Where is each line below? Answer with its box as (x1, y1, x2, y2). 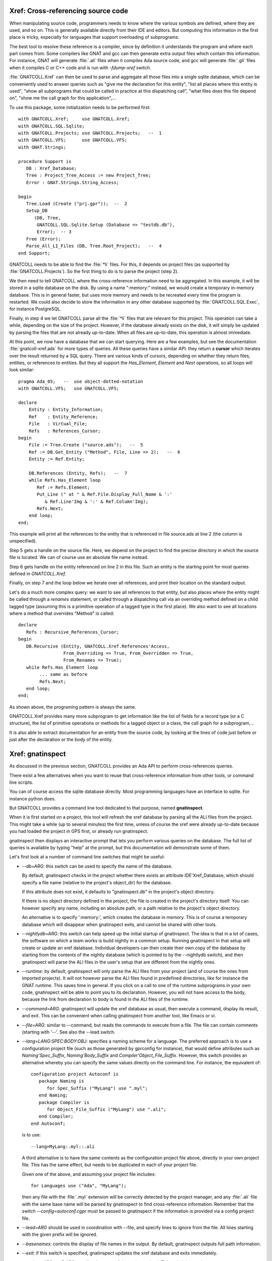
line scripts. (9, 779, 34, 785)
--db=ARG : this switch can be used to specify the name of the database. (22, 863, 173, 869)
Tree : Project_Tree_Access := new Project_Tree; (26, 173, 151, 179)
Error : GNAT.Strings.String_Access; (26, 180, 119, 185)
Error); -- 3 (37, 229, 72, 235)
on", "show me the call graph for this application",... (9, 95, 116, 101)
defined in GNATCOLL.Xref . (9, 570, 66, 577)
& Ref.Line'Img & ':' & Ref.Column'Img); (44, 498, 149, 504)
